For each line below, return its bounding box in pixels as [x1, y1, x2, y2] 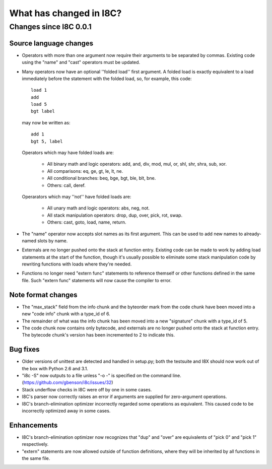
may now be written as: [22, 119, 71, 125]
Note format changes [9, 290, 78, 299]
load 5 [31, 101, 47, 107]
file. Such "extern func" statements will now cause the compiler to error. [22, 277, 172, 283]
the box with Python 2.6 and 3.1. [22, 365, 88, 371]
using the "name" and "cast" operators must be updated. [22, 59, 141, 65]
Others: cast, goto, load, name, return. [47, 219, 126, 225]
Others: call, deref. [47, 182, 86, 188]
